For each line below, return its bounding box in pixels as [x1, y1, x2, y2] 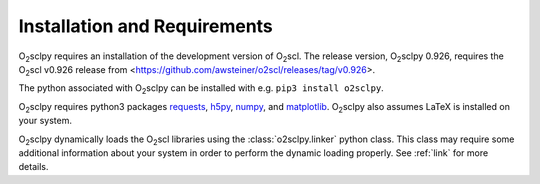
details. [18, 161, 49, 173]
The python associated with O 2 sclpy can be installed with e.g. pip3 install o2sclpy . [18, 82, 384, 97]
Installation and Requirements [18, 15, 274, 37]
